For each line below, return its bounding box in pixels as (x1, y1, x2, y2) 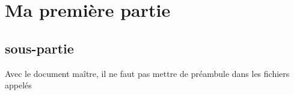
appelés (5, 79, 32, 91)
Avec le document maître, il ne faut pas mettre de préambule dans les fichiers (5, 67, 290, 79)
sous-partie (5, 38, 74, 57)
